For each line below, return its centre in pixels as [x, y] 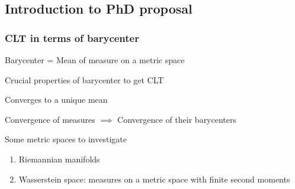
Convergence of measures [50, 119]
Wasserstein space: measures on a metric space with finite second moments [154, 179]
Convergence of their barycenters [177, 119]
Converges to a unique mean [56, 100]
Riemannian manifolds [59, 159]
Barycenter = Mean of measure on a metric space [95, 60]
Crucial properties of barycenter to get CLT [84, 79]
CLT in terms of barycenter [72, 38]
